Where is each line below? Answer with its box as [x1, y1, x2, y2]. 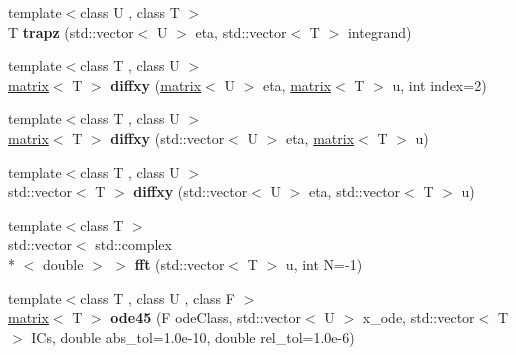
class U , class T [80, 2, 180, 22]
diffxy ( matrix [110, 74, 202, 95]
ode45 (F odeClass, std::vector [110, 307, 302, 328]
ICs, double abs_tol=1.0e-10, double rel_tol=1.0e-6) [31, 326, 355, 347]
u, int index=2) [392, 74, 487, 95]
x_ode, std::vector [362, 307, 475, 328]
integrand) [347, 21, 412, 42]
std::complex [95, 234, 172, 255]
